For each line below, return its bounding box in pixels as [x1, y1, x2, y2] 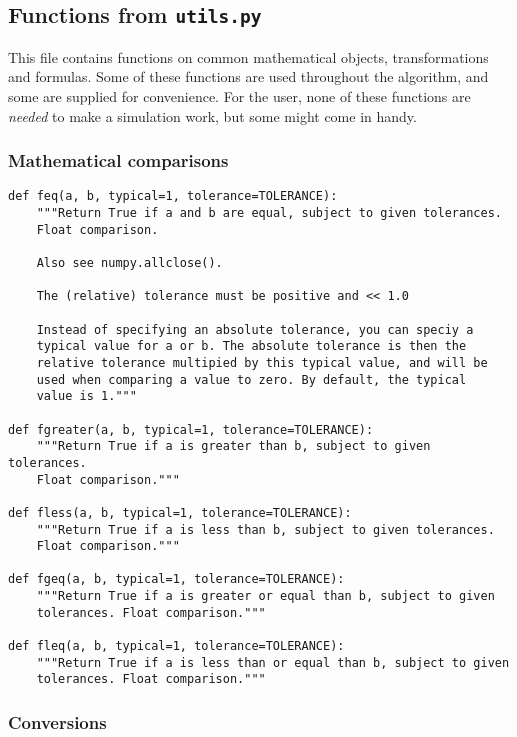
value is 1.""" [36, 389, 137, 404]
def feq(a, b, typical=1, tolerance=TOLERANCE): [8, 189, 338, 204]
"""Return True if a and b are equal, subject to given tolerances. [36, 206, 502, 221]
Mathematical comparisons [8, 148, 229, 173]
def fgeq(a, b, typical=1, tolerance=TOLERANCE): [8, 572, 345, 587]
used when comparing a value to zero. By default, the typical [36, 372, 467, 387]
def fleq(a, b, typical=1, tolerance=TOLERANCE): [8, 639, 345, 654]
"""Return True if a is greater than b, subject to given [36, 439, 431, 454]
